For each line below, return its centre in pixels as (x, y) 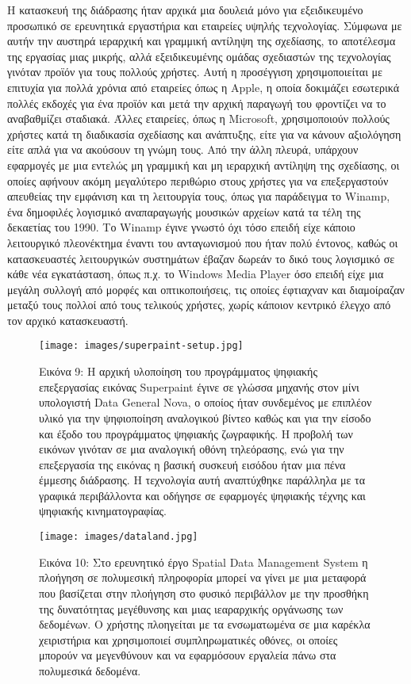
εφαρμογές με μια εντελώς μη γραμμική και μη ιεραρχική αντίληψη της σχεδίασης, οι (204, 164)
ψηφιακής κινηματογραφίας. (103, 511)
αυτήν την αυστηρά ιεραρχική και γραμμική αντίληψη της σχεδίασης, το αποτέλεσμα (202, 41)
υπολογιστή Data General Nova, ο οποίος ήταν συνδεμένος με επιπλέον (205, 402)
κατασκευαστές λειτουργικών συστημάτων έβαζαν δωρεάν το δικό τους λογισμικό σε (201, 258)
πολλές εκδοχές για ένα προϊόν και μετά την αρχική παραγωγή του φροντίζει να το (197, 103)
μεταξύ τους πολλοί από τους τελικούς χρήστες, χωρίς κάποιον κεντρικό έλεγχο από (199, 305)
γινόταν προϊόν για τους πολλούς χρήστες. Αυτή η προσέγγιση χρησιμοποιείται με (195, 72)
